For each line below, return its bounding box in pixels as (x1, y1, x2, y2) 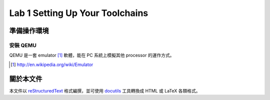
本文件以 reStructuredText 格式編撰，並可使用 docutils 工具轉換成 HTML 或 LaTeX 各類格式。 (9, 87, 200, 93)
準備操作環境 (9, 26, 49, 35)
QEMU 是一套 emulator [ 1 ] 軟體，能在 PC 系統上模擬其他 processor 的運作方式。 (9, 52, 174, 58)
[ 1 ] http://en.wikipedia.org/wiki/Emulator (10, 61, 93, 67)
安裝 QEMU (9, 41, 37, 48)
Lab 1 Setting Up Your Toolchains (9, 7, 148, 18)
